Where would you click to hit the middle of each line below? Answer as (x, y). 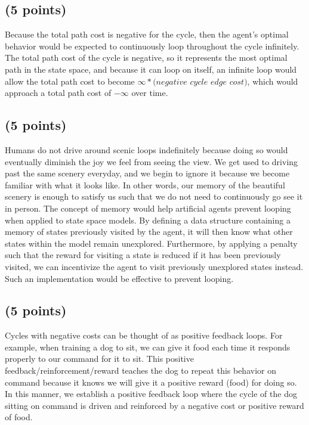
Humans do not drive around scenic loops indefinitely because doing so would (146, 149)
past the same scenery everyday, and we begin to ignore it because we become (147, 173)
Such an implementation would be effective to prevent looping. (119, 278)
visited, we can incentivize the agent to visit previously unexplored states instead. (154, 266)
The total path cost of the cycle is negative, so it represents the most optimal (146, 58)
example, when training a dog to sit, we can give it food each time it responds (148, 347)
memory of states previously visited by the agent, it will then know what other (149, 232)
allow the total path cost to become (70, 81)
